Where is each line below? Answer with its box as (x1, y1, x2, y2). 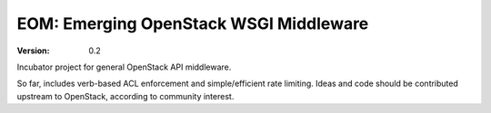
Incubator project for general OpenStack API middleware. (16, 61, 232, 72)
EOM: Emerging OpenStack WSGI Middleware (16, 14, 369, 33)
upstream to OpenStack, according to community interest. (16, 90, 235, 101)
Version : (16, 45, 50, 56)
